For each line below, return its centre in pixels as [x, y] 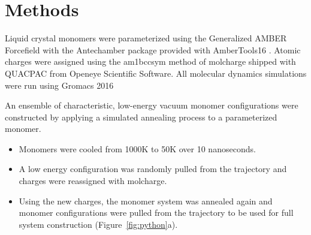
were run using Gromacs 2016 [59, 85]
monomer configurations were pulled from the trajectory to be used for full [156, 213]
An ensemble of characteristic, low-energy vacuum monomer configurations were [152, 105]
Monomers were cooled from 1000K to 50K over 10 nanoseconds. [137, 148]
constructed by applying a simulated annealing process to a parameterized [141, 117]
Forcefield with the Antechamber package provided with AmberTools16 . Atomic [153, 49]
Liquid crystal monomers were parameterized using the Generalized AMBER [146, 38]
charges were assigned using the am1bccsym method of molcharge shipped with [150, 61]
